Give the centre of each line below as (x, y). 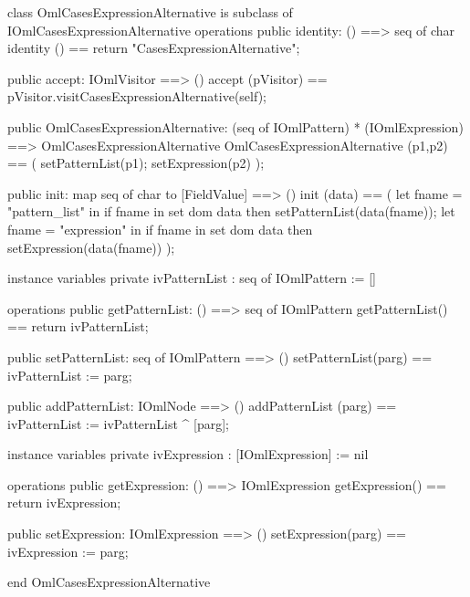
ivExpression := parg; (68, 551)
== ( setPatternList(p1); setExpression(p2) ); (136, 163)
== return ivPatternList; (78, 326)
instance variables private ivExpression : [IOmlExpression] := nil (188, 454)
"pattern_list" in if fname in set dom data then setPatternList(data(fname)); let (231, 211)
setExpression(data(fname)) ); (91, 247)
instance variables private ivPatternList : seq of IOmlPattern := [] (192, 278)
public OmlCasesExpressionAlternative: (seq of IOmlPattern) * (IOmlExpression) (235, 126)
